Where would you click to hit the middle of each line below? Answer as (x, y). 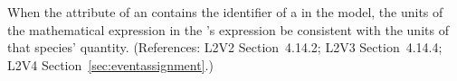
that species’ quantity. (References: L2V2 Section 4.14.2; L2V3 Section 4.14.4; (225, 47)
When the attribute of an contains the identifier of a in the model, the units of (225, 12)
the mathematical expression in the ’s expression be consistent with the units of (228, 29)
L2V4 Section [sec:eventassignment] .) (110, 64)
